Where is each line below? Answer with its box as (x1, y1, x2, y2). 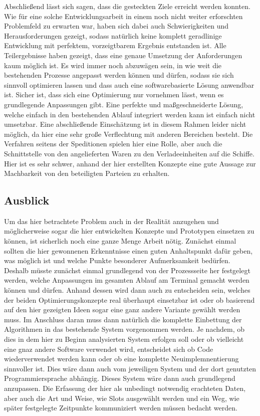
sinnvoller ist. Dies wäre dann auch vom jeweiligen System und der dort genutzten (4, 363, 256, 373)
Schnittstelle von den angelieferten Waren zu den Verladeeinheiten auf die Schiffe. (4, 148, 254, 158)
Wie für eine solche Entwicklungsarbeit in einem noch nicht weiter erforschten (4, 11, 243, 21)
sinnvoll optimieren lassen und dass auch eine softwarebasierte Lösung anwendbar (4, 79, 254, 90)
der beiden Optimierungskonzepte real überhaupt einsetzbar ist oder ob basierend (4, 294, 255, 305)
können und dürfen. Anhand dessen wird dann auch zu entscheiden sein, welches (4, 285, 250, 295)
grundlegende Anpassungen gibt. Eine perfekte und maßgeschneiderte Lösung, (4, 99, 243, 109)
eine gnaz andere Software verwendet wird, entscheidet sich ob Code (4, 343, 213, 354)
